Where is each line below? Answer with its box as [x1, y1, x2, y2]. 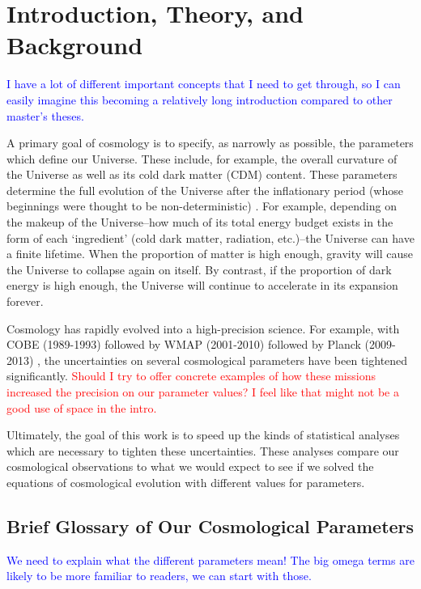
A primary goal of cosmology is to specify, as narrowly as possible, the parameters [6, 134, 414, 151]
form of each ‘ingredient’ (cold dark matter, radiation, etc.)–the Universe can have [6, 229, 415, 246]
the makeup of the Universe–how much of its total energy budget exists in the [6, 214, 393, 231]
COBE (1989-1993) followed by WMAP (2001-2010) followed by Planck [6, 336, 361, 353]
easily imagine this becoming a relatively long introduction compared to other [6, 91, 393, 108]
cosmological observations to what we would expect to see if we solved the [6, 458, 374, 475]
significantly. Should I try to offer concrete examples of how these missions [6, 367, 376, 384]
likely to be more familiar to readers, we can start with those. [6, 567, 312, 584]
